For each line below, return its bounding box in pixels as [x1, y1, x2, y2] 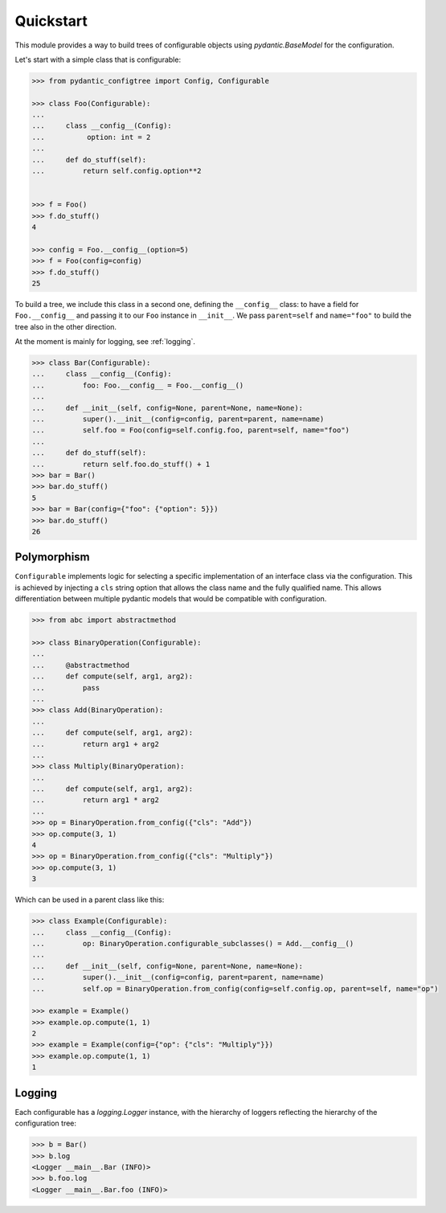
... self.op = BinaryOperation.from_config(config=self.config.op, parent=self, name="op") [31, 984, 439, 993]
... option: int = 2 [31, 133, 151, 141]
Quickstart [14, 12, 88, 30]
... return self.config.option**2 [31, 166, 202, 176]
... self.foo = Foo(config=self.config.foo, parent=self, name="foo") [31, 426, 350, 435]
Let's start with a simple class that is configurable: [14, 55, 181, 64]
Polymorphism [14, 551, 90, 564]
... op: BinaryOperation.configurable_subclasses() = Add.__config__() [31, 939, 354, 948]
